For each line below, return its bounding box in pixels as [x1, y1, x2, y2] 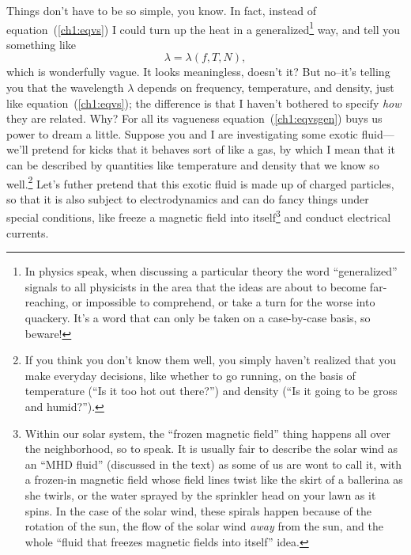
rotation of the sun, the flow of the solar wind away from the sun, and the [25, 518, 383, 534]
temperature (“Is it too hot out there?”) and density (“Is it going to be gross [25, 382, 398, 399]
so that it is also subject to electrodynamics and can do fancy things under [6, 190, 369, 207]
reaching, [25, 294, 69, 310]
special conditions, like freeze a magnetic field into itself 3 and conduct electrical [6, 207, 391, 226]
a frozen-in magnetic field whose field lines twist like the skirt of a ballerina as [25, 471, 403, 488]
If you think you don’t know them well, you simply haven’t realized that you [25, 352, 396, 368]
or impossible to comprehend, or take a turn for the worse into [72, 294, 375, 310]
